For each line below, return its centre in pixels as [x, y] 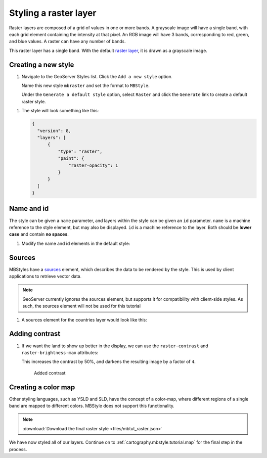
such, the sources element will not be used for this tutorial [82, 306]
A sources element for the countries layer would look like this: [84, 320]
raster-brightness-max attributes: [60, 352]
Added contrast [50, 373]
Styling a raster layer [53, 13]
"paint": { [71, 159]
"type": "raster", [80, 151]
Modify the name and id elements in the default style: [76, 243]
